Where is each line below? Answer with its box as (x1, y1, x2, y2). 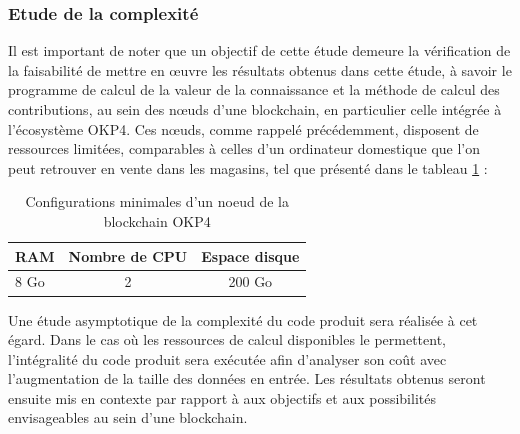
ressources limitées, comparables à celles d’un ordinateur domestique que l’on (8, 138, 481, 159)
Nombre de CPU (68, 245, 188, 266)
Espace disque (201, 245, 300, 266)
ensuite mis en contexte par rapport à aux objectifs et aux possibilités (8, 387, 436, 408)
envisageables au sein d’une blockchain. (8, 407, 248, 428)
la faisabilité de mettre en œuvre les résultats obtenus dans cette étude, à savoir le (8, 59, 512, 80)
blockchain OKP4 (103, 210, 211, 231)
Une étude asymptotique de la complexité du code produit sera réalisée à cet (8, 309, 478, 330)
